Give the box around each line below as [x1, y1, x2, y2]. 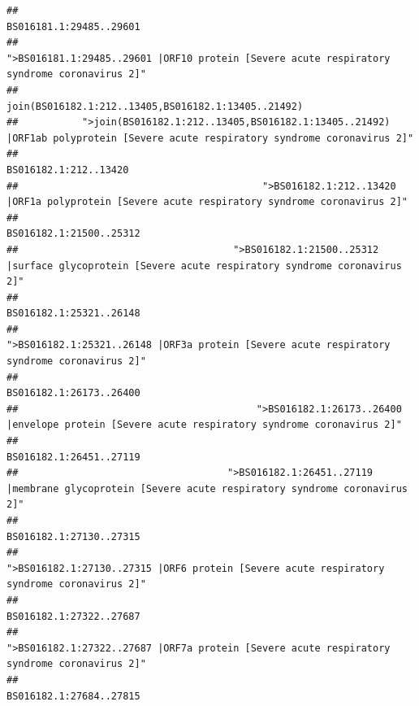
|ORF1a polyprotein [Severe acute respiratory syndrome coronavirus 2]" [6, 196, 408, 208]
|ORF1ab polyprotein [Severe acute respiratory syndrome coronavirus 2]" [6, 132, 414, 144]
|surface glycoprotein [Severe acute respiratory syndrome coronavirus [6, 259, 402, 272]
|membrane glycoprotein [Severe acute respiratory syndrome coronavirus [6, 482, 408, 495]
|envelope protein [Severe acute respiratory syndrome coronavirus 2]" [6, 419, 402, 431]
